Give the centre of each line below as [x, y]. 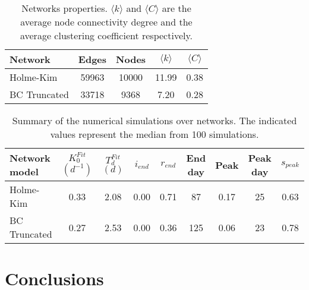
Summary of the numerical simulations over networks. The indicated [154, 120]
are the [176, 8]
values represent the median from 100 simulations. [154, 134]
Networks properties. [64, 8]
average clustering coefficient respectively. [106, 35]
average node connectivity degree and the [106, 22]
